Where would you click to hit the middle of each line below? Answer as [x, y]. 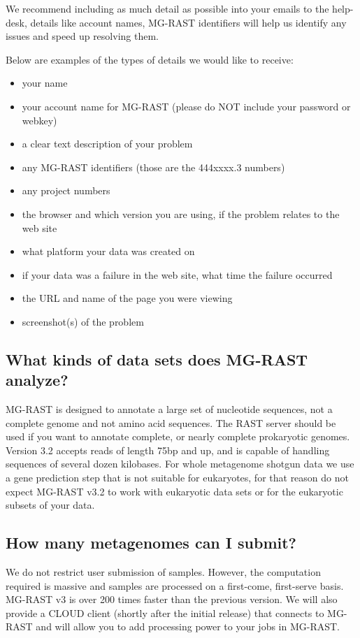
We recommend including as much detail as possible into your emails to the [167, 8]
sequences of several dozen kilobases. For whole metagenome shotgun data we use [180, 464]
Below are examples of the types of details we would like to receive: [150, 59]
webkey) [39, 120]
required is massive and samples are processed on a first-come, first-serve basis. [175, 585]
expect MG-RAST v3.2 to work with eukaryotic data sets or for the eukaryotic [174, 491]
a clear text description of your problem [107, 144]
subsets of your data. [50, 505]
